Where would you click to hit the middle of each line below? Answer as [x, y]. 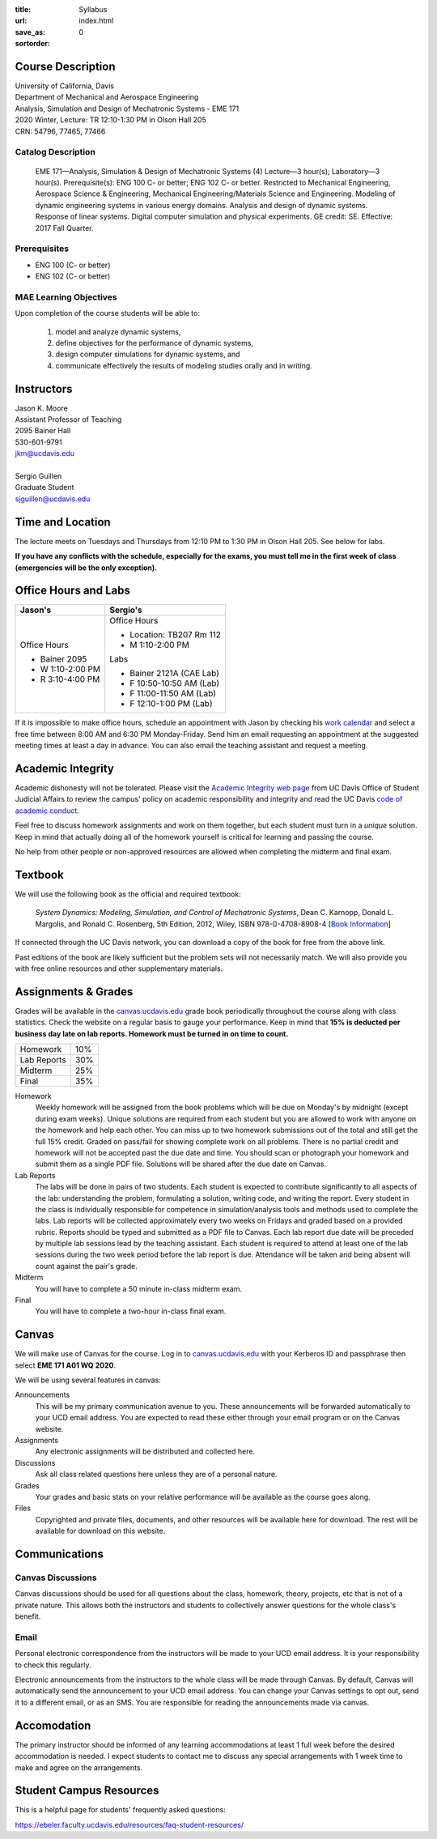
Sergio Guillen [38, 476]
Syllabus [93, 9]
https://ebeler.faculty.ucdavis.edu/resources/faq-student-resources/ [129, 1824]
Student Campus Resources [87, 1791]
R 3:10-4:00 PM [70, 679]
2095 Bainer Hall [43, 431]
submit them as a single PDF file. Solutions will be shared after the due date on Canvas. [181, 1164]
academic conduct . [47, 811]
